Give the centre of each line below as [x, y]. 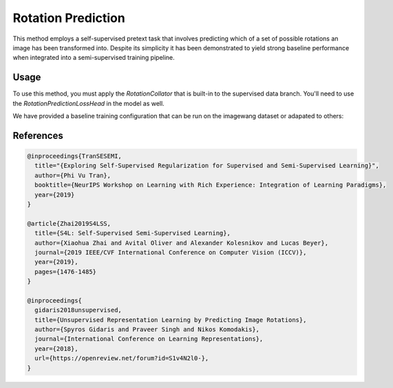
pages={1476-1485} [65, 271]
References [38, 135]
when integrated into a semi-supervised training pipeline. [94, 58]
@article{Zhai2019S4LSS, [69, 223]
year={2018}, [56, 348]
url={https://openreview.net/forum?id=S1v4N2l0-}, [122, 358]
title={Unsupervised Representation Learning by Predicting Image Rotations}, [171, 320]
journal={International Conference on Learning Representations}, [149, 339]
